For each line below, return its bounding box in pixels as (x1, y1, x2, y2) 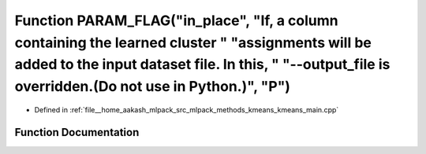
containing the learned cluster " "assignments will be (14, 34, 372, 51)
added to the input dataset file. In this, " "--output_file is (14, 56, 390, 74)
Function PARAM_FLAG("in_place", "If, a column (14, 12, 338, 29)
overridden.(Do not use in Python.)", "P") (14, 78, 291, 96)
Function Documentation (14, 126, 140, 139)
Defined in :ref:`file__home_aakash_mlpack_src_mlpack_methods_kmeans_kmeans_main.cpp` (34, 104, 339, 114)
